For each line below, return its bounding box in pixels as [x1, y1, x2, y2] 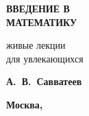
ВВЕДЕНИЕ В [6, 1, 70, 15]
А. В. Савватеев [6, 74, 82, 89]
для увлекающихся [6, 51, 84, 65]
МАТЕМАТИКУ [6, 14, 77, 29]
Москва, [6, 97, 43, 111]
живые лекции [6, 38, 66, 52]
